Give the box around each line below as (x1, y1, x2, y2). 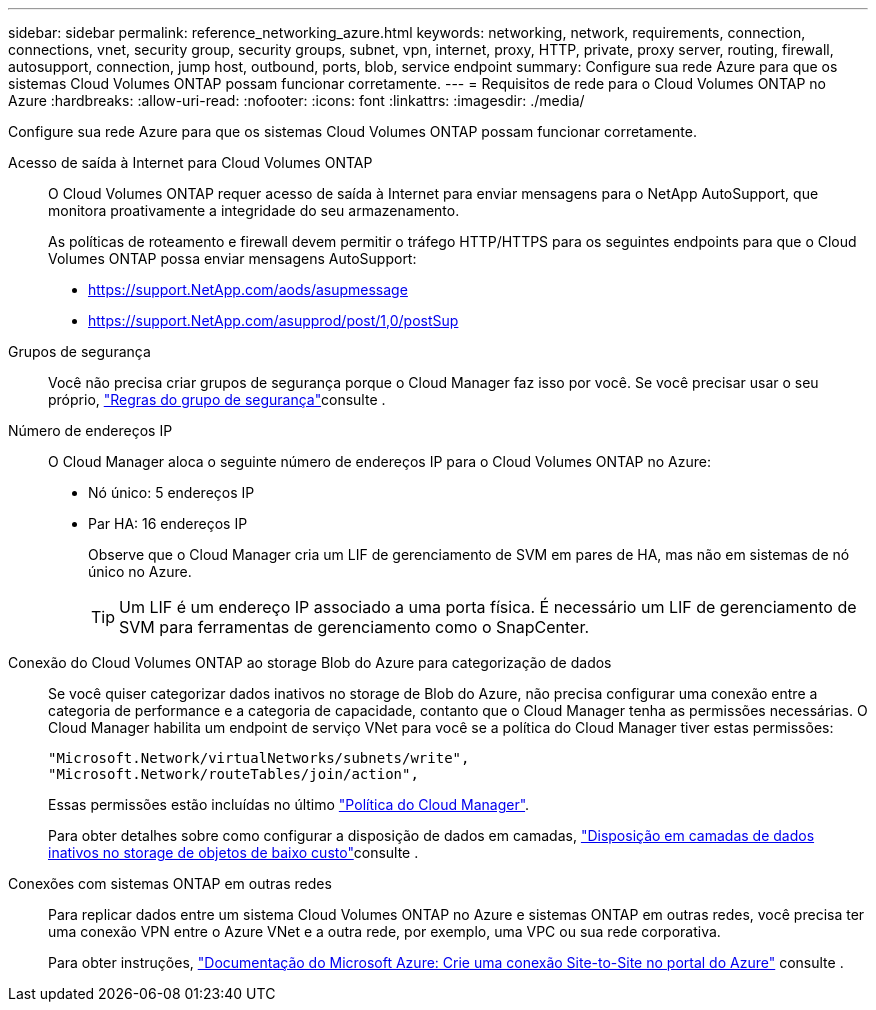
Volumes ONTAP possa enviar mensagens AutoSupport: (48, 250, 417, 267)
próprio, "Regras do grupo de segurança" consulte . (48, 391, 386, 408)
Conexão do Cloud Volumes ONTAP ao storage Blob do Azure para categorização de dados (8, 654, 612, 671)
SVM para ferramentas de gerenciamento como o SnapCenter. (119, 617, 590, 637)
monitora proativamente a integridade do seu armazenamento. (48, 202, 460, 219)
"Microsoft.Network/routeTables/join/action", (48, 766, 419, 782)
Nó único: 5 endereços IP (88, 484, 255, 501)
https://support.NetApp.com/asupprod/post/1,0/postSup (88, 312, 459, 329)
